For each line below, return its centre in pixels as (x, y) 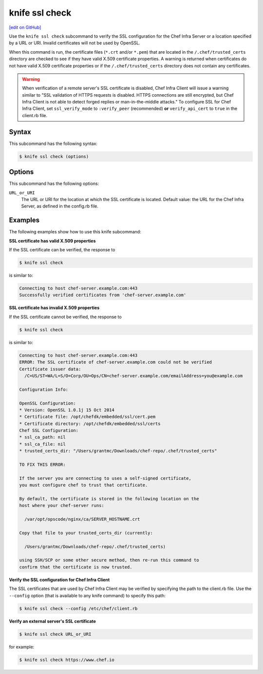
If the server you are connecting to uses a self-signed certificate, (105, 478)
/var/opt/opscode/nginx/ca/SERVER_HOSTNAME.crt (82, 519)
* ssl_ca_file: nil (42, 444)
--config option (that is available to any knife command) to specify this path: (87, 595)
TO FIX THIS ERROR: (42, 465)
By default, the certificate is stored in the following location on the (109, 499)
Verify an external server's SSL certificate (52, 621)
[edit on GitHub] (25, 27)
